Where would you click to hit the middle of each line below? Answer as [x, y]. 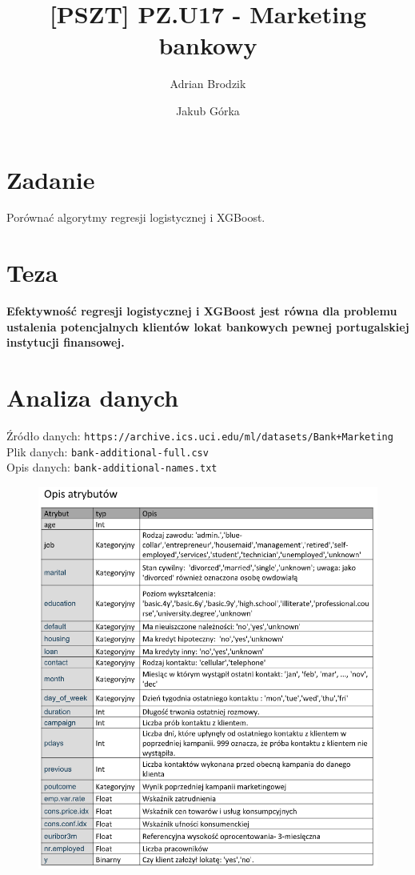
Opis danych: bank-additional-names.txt [112, 467]
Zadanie [51, 179]
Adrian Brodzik [208, 84]
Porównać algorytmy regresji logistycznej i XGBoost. [136, 217]
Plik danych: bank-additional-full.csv [108, 451]
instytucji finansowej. [66, 342]
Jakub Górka [208, 110]
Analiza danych [93, 397]
